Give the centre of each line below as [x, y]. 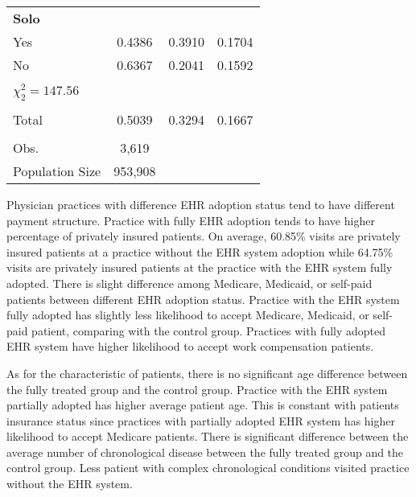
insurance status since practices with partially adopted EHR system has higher [201, 420]
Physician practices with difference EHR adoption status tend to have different [201, 204]
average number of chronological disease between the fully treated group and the [205, 452]
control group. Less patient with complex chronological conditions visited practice [208, 468]
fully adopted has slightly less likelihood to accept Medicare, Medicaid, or [188, 315]
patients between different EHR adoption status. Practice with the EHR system [203, 299]
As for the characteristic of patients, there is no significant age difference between [207, 373]
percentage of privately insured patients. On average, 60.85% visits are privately [204, 236]
